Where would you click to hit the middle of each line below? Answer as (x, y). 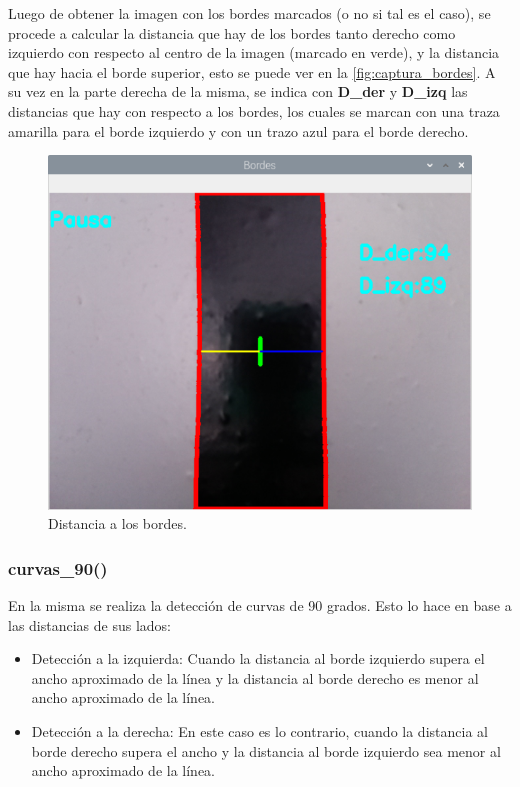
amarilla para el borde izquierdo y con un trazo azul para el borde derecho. (238, 130)
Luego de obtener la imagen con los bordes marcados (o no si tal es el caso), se (249, 13)
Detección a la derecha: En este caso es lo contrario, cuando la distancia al (259, 730)
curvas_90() (58, 567)
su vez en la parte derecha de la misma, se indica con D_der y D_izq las (238, 91)
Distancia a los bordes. (117, 523)
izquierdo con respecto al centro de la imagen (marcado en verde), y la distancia (254, 52)
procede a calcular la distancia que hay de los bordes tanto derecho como (232, 32)
